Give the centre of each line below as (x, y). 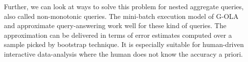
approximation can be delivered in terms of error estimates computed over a (118, 35)
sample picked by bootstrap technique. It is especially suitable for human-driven (124, 44)
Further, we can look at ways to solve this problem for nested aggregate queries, (124, 6)
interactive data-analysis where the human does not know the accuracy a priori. (124, 54)
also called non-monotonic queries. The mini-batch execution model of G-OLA (121, 16)
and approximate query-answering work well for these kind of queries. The (115, 25)
